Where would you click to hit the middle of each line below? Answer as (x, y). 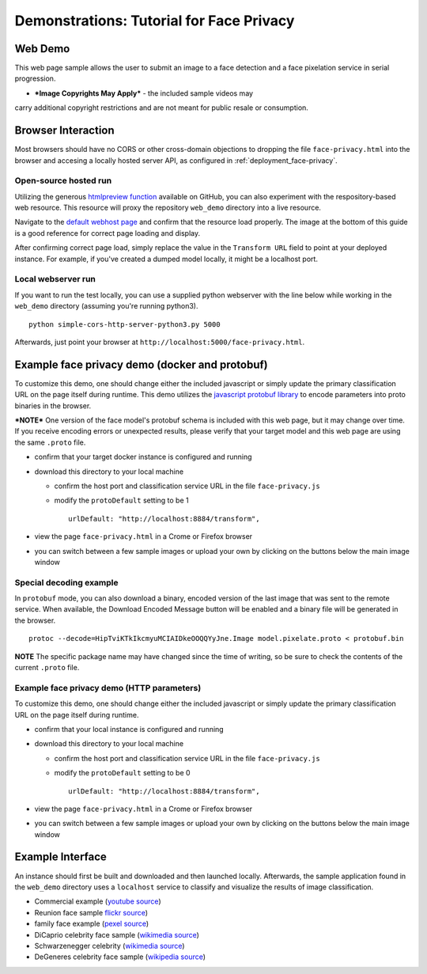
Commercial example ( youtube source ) (98, 901)
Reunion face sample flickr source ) (91, 912)
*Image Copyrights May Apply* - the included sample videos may (144, 93)
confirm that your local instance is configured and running (129, 729)
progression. (35, 78)
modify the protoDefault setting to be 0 (122, 773)
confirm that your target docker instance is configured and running (143, 457)
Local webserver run (55, 279)
